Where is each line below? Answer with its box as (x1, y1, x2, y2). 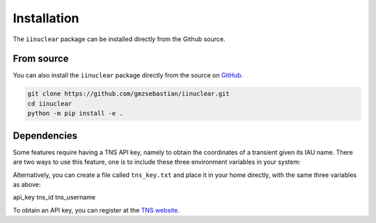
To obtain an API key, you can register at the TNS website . (13, 206, 180, 214)
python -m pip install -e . (27, 109, 123, 118)
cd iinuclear (27, 100, 72, 107)
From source (13, 53, 69, 65)
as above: (13, 180, 41, 188)
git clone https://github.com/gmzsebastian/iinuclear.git (27, 90, 230, 98)
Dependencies (13, 130, 78, 141)
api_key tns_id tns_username (13, 193, 96, 201)
